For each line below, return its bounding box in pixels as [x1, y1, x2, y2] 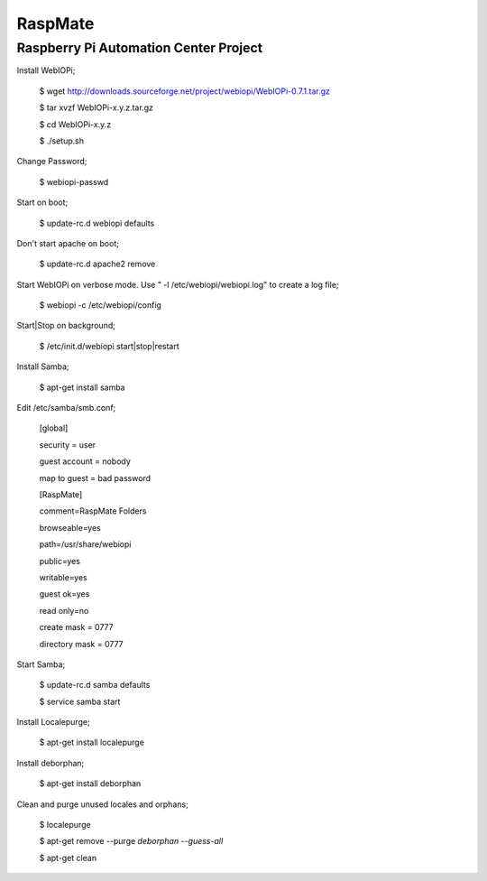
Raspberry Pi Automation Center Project [16, 40, 263, 56]
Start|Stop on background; [16, 320, 116, 331]
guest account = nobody [39, 456, 131, 467]
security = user [39, 439, 96, 450]
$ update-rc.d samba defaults [39, 680, 151, 691]
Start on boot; [16, 197, 69, 208]
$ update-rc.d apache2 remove [39, 258, 156, 270]
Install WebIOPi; [16, 65, 76, 76]
